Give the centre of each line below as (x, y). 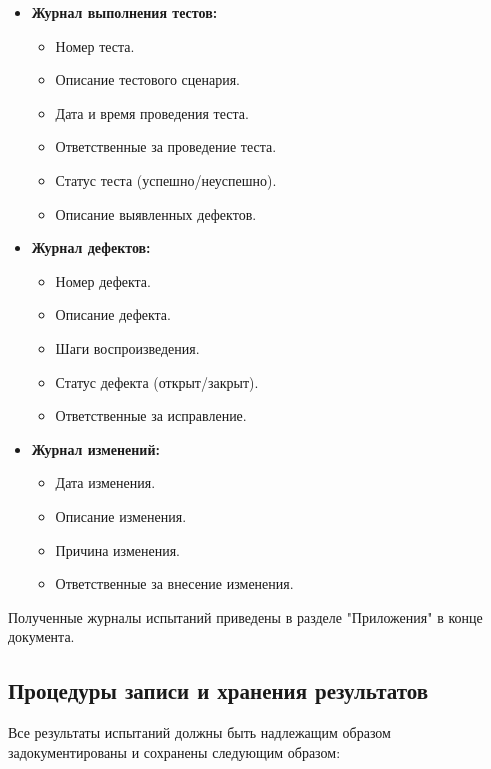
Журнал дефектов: (91, 247)
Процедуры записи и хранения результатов (218, 690)
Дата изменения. (105, 482)
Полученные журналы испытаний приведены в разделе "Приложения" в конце (245, 616)
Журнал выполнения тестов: (124, 12)
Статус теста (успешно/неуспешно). (166, 179)
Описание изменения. (121, 515)
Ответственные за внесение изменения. (174, 583)
